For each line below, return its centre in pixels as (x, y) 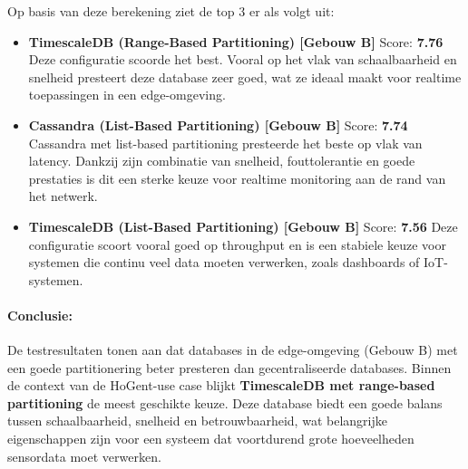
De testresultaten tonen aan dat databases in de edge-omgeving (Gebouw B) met (233, 350)
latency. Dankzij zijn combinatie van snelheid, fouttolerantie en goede (222, 161)
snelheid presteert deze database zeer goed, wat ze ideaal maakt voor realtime (245, 77)
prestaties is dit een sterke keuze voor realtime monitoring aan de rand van (237, 178)
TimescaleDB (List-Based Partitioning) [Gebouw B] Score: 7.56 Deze (243, 226)
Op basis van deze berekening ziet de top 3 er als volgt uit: (171, 11)
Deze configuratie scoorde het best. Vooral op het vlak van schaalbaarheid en (243, 59)
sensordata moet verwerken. (84, 456)
